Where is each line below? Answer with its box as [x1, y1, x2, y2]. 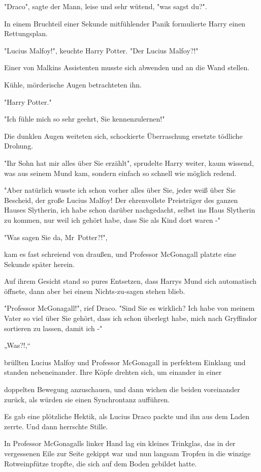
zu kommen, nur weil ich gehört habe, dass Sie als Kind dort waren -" [4, 214, 220, 225]
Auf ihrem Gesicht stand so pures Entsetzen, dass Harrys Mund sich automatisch [4, 276, 257, 286]
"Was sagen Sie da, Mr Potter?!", [4, 231, 108, 242]
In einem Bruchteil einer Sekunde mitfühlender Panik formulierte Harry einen [4, 18, 246, 28]
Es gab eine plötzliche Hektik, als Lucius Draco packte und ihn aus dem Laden [4, 411, 249, 422]
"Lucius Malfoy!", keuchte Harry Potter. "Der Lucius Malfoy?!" [4, 45, 199, 55]
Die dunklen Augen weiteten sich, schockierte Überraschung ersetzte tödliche [4, 130, 243, 141]
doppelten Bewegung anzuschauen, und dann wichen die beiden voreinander [4, 384, 240, 395]
